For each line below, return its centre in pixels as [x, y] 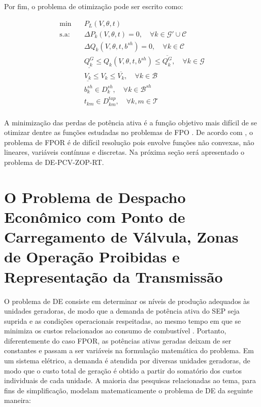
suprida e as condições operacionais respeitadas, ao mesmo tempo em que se [123, 320]
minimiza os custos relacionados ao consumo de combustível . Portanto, [115, 331]
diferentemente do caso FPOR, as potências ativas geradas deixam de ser [118, 340]
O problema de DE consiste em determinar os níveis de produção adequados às [127, 301]
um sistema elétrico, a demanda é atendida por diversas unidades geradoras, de [127, 361]
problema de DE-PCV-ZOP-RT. [54, 162]
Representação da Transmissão [113, 276]
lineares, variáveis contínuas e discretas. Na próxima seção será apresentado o [124, 152]
